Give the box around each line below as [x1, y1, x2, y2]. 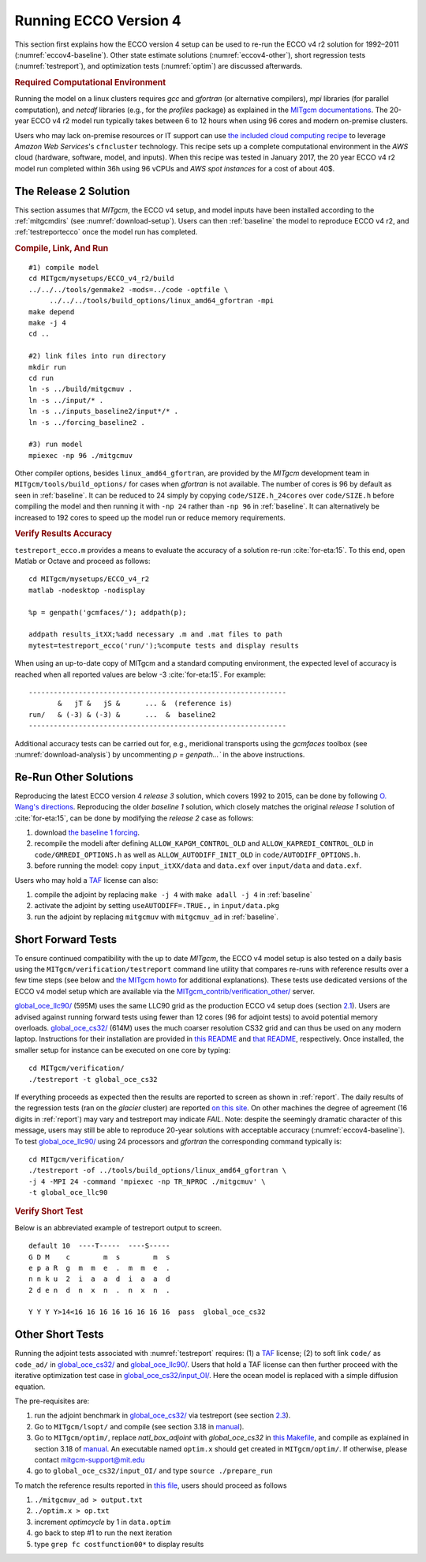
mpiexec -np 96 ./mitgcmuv [28, 451, 133, 460]
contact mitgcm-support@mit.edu [34, 1455, 145, 1464]
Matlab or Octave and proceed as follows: [14, 557, 151, 566]
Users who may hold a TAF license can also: [14, 875, 159, 884]
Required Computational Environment [14, 77, 166, 88]
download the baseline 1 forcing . [34, 828, 140, 837]
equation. [14, 1382, 46, 1391]
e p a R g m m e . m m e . [28, 1263, 170, 1272]
